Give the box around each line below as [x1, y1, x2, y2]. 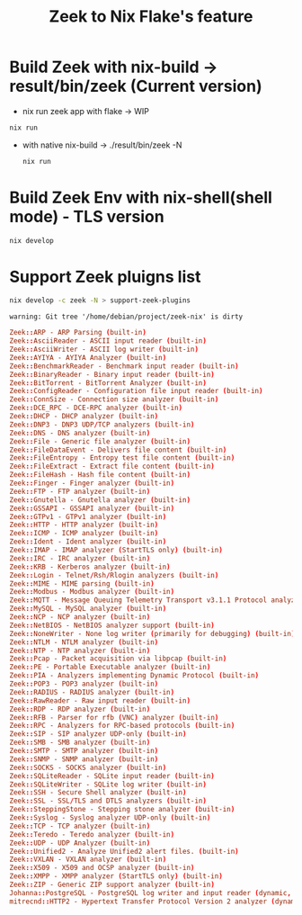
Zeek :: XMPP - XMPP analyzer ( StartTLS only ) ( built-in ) [9, 872, 223, 881]
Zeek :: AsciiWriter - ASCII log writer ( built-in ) [9, 345, 200, 354]
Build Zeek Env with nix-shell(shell [9, 187, 272, 208]
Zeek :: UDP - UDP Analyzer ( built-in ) [9, 839, 151, 848]
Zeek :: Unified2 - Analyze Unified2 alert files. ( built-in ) [9, 847, 240, 856]
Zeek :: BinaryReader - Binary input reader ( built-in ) [9, 370, 216, 379]
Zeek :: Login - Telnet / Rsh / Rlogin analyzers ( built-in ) [9, 570, 219, 579]
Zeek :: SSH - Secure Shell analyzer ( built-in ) [9, 788, 187, 797]
